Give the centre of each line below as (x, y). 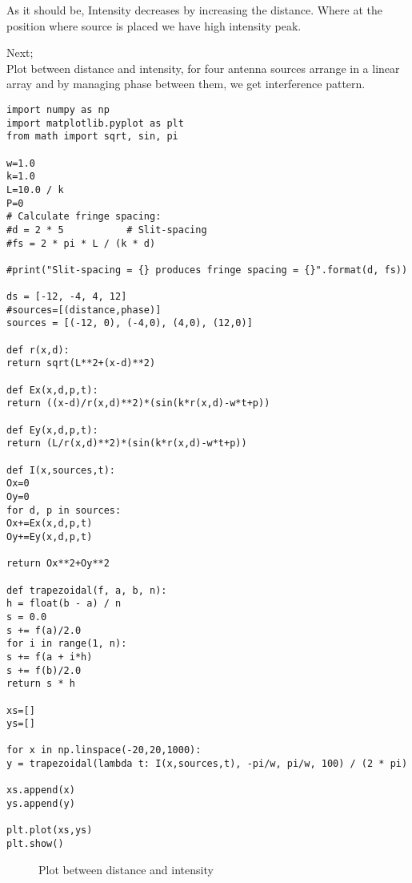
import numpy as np (58, 109)
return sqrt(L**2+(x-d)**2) (81, 363)
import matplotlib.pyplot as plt (95, 123)
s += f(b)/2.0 (44, 670)
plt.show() (35, 844)
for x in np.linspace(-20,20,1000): (104, 750)
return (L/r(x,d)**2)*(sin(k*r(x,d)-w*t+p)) (127, 444)
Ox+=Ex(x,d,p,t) (50, 524)
